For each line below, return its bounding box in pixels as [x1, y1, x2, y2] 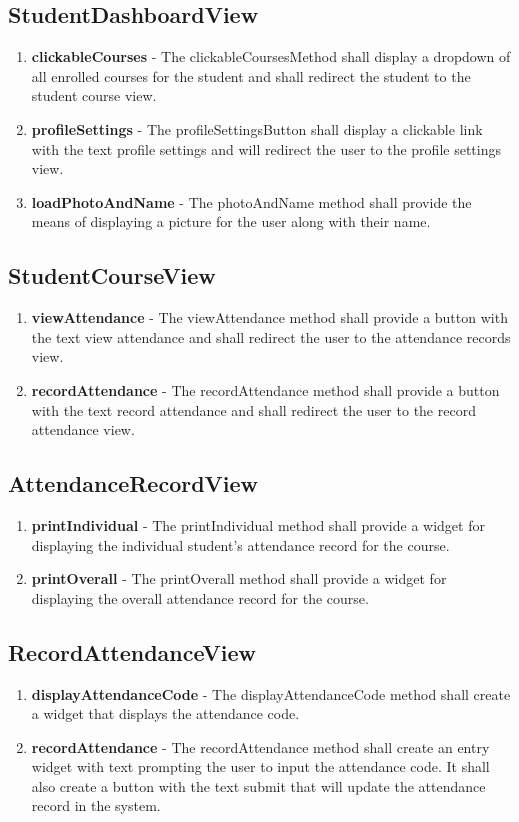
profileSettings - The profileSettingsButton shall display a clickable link [31, 118, 483, 139]
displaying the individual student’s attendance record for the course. [31, 534, 450, 555]
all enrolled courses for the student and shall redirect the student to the [31, 65, 471, 86]
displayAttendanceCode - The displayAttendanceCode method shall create [31, 683, 511, 704]
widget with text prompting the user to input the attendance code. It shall [31, 756, 490, 777]
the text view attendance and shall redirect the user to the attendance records [31, 326, 511, 347]
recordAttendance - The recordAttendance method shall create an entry [31, 736, 490, 757]
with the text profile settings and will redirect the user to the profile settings [31, 138, 501, 159]
